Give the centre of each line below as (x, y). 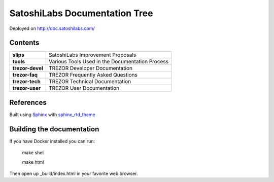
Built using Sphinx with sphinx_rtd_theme (53, 115)
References (28, 102)
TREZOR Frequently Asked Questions (93, 75)
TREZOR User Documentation (84, 88)
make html (33, 162)
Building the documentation (54, 129)
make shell (33, 153)
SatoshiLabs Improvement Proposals (92, 55)
